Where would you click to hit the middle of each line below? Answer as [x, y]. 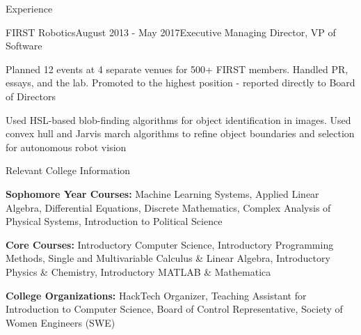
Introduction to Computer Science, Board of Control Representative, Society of [174, 309]
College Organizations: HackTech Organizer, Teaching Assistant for [156, 295]
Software [24, 46]
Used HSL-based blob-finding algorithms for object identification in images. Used [178, 119]
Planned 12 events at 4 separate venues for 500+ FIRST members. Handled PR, [177, 69]
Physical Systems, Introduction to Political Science [114, 221]
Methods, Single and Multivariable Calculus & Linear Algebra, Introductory [168, 258]
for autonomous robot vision [66, 147]
